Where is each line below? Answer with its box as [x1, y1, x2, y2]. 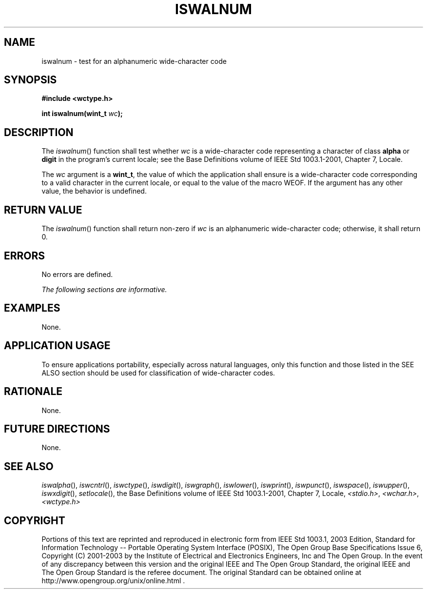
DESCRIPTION [4, 126, 74, 138]
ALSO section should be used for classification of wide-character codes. [41, 368, 275, 377]
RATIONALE [4, 385, 63, 398]
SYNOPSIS [4, 74, 57, 86]
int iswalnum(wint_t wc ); [41, 109, 123, 118]
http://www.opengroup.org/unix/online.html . [41, 576, 185, 585]
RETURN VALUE [4, 203, 82, 216]
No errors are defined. [41, 270, 113, 278]
